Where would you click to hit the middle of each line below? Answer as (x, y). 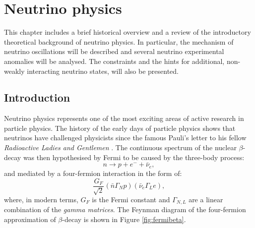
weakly (14, 71)
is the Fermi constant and (131, 199)
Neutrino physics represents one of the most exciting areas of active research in (124, 118)
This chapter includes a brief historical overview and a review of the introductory (127, 32)
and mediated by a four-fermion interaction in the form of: (93, 173)
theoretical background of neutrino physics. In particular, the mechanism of (119, 41)
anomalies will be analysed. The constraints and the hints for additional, (114, 61)
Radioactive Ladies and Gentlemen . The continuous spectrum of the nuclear (120, 147)
